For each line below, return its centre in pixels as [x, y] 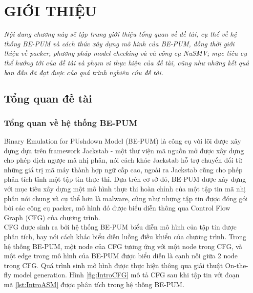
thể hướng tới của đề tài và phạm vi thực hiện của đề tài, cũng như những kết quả [126, 62]
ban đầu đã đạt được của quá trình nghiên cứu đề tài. [84, 72]
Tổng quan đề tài [48, 98]
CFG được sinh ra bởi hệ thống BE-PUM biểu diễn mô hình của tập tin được [120, 227]
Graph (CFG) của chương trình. [52, 217]
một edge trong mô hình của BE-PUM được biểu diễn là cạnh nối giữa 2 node [121, 256]
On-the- [237, 265]
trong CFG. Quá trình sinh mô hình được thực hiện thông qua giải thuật [114, 265]
